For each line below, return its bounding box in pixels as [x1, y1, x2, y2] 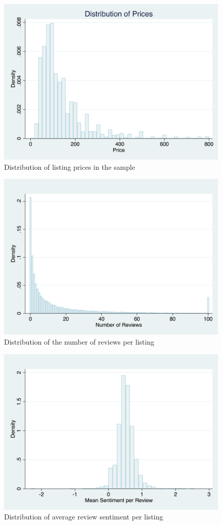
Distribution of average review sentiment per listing [4, 511, 163, 522]
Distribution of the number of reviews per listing [4, 336, 154, 347]
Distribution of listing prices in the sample [4, 161, 135, 172]
